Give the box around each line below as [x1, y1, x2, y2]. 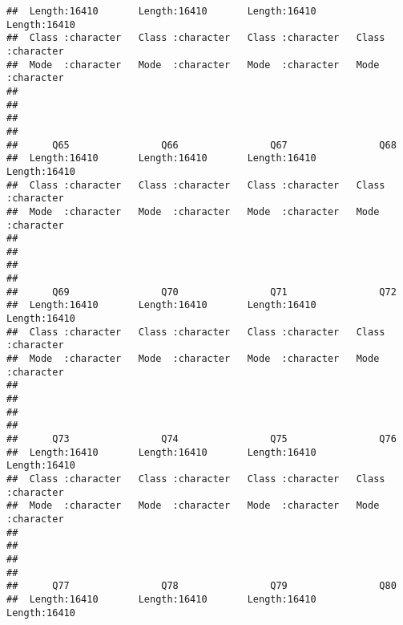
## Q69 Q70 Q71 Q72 [6, 286, 397, 298]
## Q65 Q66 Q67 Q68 [6, 139, 397, 151]
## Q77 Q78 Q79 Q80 [6, 580, 397, 592]
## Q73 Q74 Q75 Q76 [6, 433, 397, 444]
